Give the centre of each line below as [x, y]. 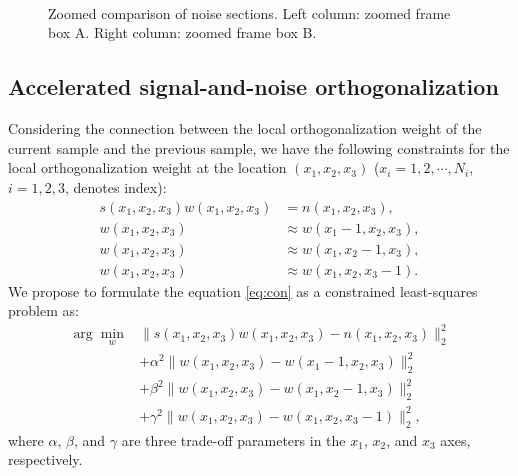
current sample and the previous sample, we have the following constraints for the [259, 147]
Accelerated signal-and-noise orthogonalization [253, 86]
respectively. [45, 459]
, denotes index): [115, 186]
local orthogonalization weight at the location [147, 167]
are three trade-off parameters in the [233, 439]
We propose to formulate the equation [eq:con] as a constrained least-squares [243, 290]
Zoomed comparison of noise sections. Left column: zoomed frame [249, 12]
